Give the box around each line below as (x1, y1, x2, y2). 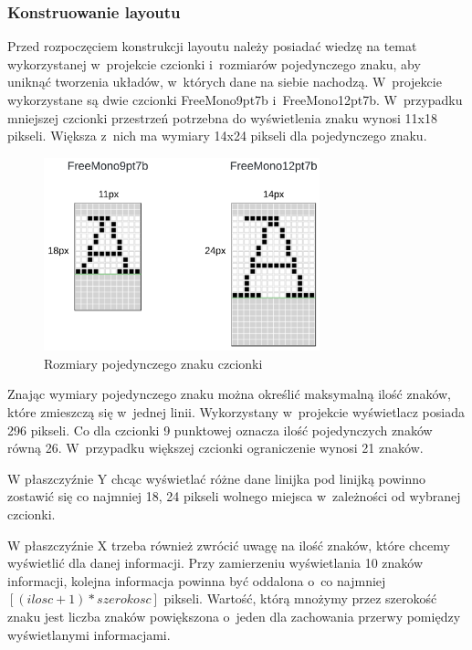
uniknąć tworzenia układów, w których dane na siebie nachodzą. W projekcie (7, 72, 442, 91)
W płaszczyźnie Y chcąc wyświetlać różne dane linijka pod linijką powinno (7, 468, 425, 487)
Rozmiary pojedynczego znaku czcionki (44, 353, 263, 372)
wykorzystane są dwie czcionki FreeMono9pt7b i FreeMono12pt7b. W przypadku (7, 90, 463, 109)
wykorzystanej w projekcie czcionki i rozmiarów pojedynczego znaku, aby (7, 54, 421, 73)
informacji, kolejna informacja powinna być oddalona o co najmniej (7, 571, 386, 590)
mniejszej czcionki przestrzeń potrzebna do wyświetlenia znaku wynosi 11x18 (7, 108, 437, 127)
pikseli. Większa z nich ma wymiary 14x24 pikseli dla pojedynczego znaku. (7, 126, 427, 145)
